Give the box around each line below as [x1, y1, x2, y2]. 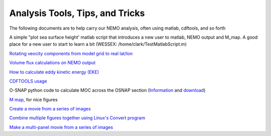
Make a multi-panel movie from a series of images [9, 124, 113, 130]
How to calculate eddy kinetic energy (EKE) [9, 69, 99, 75]
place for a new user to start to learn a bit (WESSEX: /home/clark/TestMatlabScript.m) [9, 41, 187, 47]
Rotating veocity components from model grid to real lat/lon [9, 50, 133, 56]
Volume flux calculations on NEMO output [9, 60, 96, 66]
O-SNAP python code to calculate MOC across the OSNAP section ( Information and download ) [9, 87, 206, 93]
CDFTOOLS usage [9, 78, 47, 84]
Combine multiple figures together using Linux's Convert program [9, 115, 146, 121]
